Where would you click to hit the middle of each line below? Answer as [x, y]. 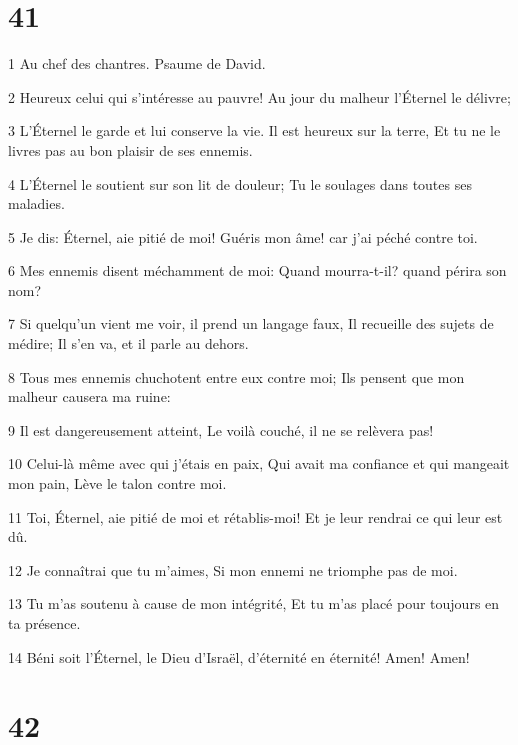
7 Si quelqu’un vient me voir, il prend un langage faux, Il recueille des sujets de [251, 323]
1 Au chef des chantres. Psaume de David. [137, 63]
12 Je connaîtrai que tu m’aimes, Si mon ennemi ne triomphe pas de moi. [233, 569]
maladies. [36, 203]
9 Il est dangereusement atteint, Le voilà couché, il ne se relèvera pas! [221, 429]
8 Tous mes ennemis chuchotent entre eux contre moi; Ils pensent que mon [236, 376]
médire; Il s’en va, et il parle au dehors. [128, 343]
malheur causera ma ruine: [89, 396]
